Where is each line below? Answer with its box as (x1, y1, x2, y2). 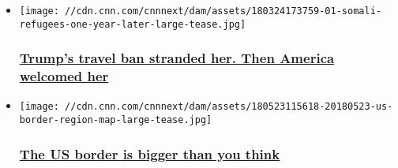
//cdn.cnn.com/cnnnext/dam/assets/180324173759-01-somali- (65, 6, 381, 17)
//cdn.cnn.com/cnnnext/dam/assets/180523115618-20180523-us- (65, 101, 393, 113)
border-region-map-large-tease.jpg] (19, 114, 212, 126)
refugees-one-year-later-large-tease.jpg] (19, 18, 246, 30)
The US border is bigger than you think (19, 144, 280, 163)
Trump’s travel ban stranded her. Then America (19, 48, 335, 68)
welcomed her (19, 66, 109, 86)
